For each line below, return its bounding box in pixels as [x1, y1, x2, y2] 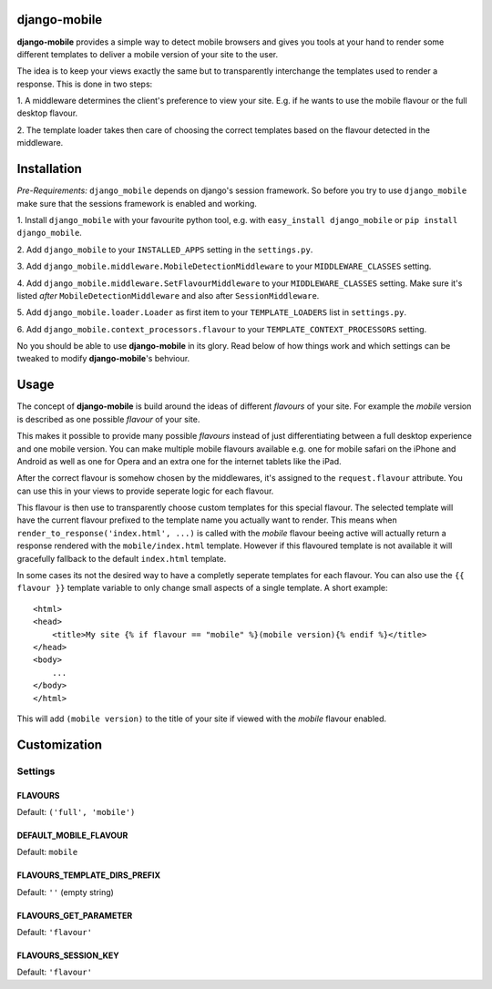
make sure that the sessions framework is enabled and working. [16, 198, 257, 209]
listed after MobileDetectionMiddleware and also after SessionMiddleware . [16, 290, 320, 301]
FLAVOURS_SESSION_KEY [16, 950, 120, 961]
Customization [16, 737, 103, 752]
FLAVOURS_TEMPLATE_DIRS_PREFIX [16, 870, 161, 881]
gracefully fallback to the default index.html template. [16, 553, 227, 564]
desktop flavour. [16, 107, 78, 118]
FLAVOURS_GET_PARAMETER [16, 910, 133, 921]
